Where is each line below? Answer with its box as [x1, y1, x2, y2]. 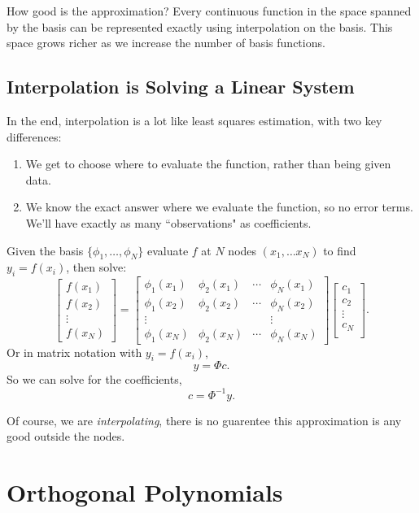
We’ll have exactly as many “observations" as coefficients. [25, 214, 312, 231]
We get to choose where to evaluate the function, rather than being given [25, 155, 391, 172]
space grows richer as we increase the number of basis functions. [7, 34, 325, 51]
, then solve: [66, 259, 127, 276]
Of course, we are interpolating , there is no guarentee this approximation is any [7, 411, 402, 428]
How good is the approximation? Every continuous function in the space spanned [7, 2, 412, 19]
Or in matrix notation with [7, 343, 142, 360]
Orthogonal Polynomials [7, 475, 283, 508]
